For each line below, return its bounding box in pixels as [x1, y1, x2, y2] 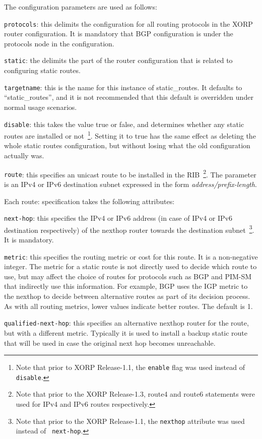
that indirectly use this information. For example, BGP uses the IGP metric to [4, 281, 248, 291]
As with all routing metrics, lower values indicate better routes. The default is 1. [4, 300, 253, 311]
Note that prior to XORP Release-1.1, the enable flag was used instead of [16, 362, 245, 372]
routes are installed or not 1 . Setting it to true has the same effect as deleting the [4, 129, 256, 141]
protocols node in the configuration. [4, 38, 114, 48]
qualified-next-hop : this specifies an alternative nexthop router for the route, [4, 318, 249, 328]
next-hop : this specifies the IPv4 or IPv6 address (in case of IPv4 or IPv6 [4, 213, 232, 223]
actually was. [4, 150, 44, 161]
